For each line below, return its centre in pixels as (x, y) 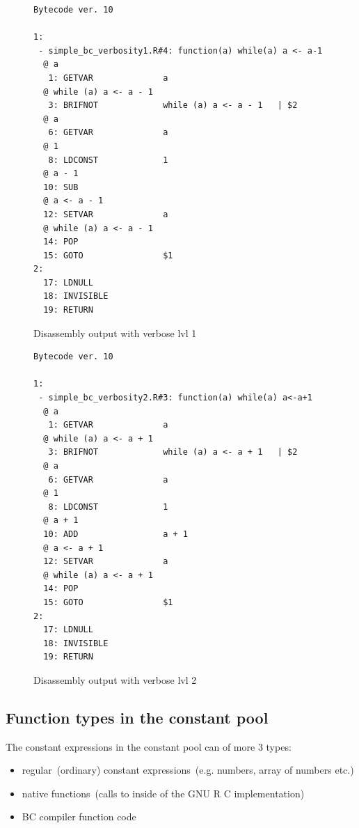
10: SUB (61, 187)
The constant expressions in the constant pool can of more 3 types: (149, 746)
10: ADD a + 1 (115, 534)
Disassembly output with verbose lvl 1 (115, 333)
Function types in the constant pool (137, 717)
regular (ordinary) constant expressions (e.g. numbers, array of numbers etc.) (188, 770)
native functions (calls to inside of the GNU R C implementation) (163, 793)
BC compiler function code (79, 817)
